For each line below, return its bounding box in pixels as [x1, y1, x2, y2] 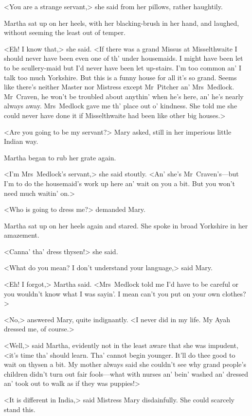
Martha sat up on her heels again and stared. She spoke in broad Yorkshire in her [4, 220, 248, 230]
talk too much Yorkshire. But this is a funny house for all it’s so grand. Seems [4, 72, 237, 82]
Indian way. [4, 136, 38, 146]
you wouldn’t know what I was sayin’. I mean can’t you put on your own [4, 288, 220, 298]
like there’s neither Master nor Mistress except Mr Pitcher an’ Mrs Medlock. [4, 82, 234, 92]
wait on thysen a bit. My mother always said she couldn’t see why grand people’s [4, 359, 246, 369]
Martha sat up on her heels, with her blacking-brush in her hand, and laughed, [4, 17, 239, 28]
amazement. [4, 230, 39, 240]
